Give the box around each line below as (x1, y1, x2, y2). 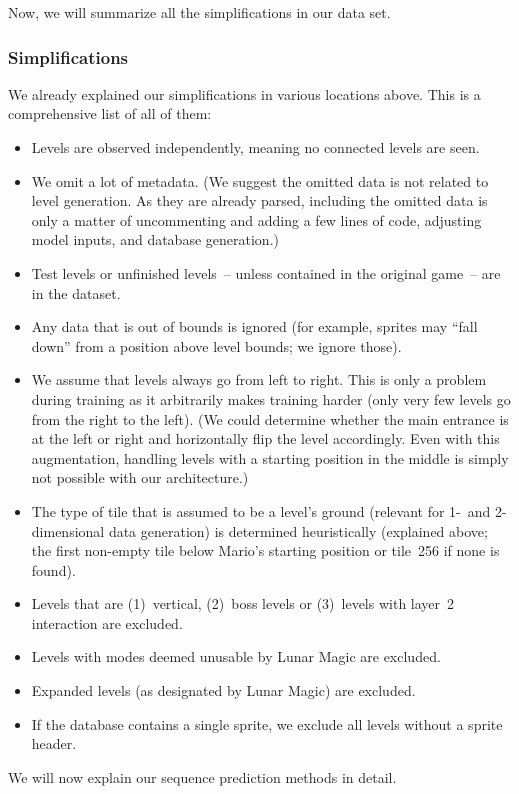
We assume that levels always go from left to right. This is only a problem (31, 369, 487, 390)
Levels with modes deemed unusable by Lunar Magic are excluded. (31, 646, 441, 667)
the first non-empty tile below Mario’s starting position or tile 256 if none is (31, 540, 500, 561)
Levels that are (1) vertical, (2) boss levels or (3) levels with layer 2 (31, 593, 455, 614)
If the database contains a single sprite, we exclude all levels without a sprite (31, 713, 503, 734)
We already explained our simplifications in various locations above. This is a (8, 83, 481, 104)
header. (31, 733, 77, 754)
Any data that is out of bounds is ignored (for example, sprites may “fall (31, 316, 478, 337)
